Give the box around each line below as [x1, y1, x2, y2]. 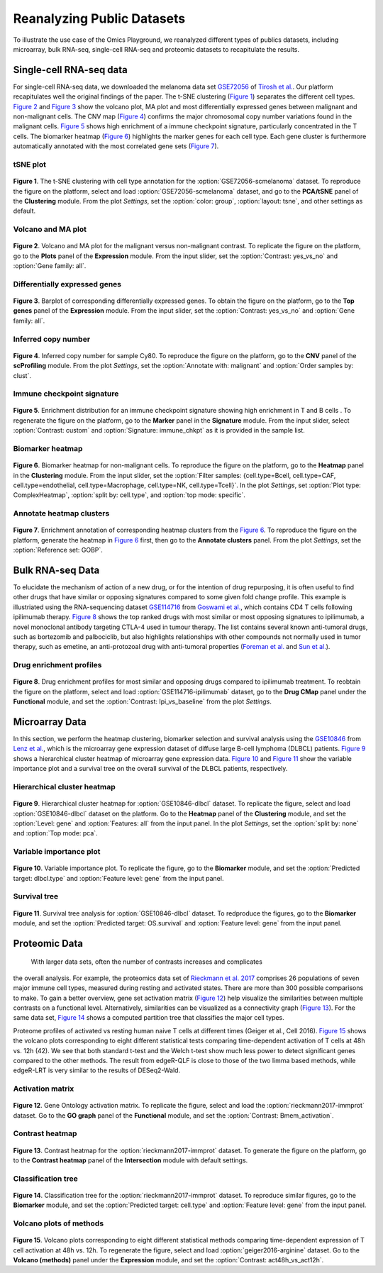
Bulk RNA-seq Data [13, 564, 100, 576]
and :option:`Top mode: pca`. [13, 829, 99, 838]
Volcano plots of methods [13, 1218, 104, 1228]
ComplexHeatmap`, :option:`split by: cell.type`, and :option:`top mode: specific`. [13, 491, 246, 499]
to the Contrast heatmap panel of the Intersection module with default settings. [13, 1156, 248, 1164]
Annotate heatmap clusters [13, 508, 110, 518]
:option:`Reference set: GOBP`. [13, 546, 103, 555]
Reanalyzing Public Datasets [13, 11, 186, 26]
